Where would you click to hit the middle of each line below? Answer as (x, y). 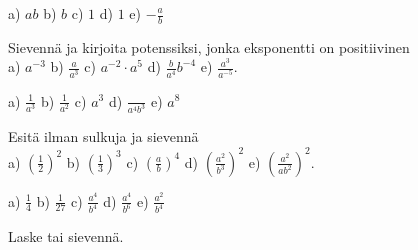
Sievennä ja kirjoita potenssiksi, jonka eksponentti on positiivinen (209, 46)
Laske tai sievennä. (66, 236)
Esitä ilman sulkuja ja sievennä (103, 136)
